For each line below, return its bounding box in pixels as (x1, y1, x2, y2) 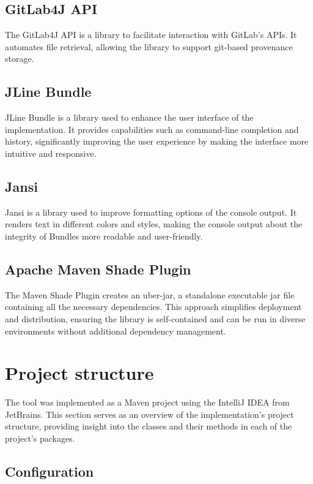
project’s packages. (5, 432, 75, 445)
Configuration (5, 462, 94, 481)
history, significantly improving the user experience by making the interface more (5, 135, 309, 148)
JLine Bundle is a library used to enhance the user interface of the (5, 111, 254, 124)
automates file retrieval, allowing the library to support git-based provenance (5, 40, 293, 53)
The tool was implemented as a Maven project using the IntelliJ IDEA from (5, 396, 290, 409)
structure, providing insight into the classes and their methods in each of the (5, 420, 292, 433)
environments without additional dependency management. (5, 324, 226, 337)
